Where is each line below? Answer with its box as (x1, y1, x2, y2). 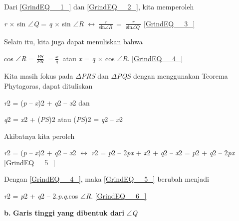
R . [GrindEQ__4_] (122, 53, 183, 63)
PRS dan (81, 71, 109, 81)
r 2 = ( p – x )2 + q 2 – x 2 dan (4, 97, 90, 108)
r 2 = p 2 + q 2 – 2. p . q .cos (4, 191, 78, 201)
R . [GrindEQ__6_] (85, 191, 147, 201)
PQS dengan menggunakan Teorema (117, 71, 228, 81)
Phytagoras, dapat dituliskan (4, 80, 93, 91)
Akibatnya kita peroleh (4, 130, 75, 141)
